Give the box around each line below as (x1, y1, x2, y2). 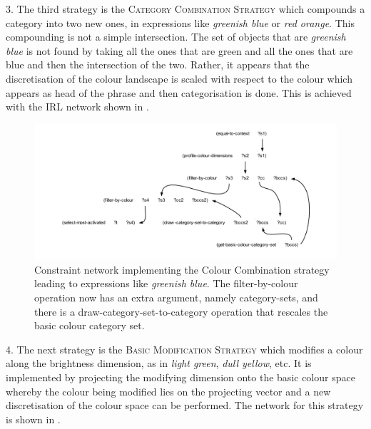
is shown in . (6, 411, 61, 426)
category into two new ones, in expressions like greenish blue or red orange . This (6, 15, 355, 30)
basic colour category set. (34, 318, 145, 333)
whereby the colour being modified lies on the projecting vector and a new (6, 383, 331, 398)
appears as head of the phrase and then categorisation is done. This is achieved (6, 85, 352, 100)
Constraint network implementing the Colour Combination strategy (34, 262, 330, 276)
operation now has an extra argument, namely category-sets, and (34, 290, 318, 304)
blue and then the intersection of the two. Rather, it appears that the (6, 57, 310, 72)
